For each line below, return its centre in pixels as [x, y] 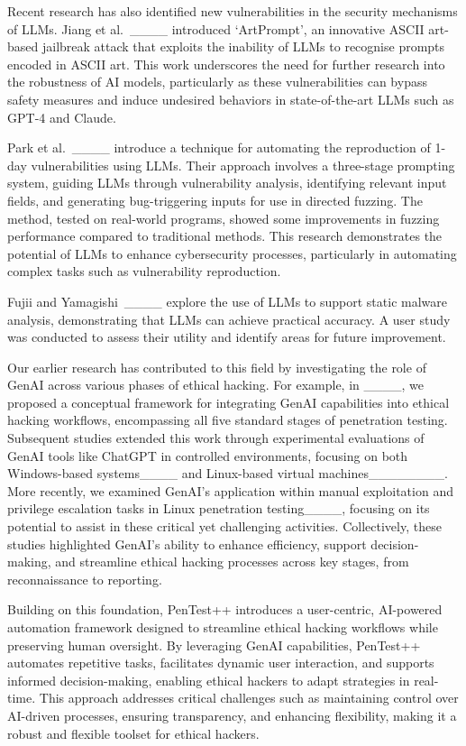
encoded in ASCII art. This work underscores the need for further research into [226, 64]
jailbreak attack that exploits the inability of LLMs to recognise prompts [243, 46]
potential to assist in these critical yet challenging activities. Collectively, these [224, 526]
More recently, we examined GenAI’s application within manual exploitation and [230, 490]
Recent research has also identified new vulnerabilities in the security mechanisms [233, 11]
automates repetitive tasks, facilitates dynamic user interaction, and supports [221, 663]
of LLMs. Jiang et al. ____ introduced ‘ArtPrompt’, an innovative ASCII [216, 28]
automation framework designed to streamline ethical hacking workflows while [223, 627]
